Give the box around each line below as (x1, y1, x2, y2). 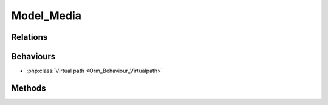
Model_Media (11, 9, 82, 22)
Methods (11, 83, 46, 93)
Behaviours (11, 51, 56, 62)
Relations (11, 32, 48, 42)
